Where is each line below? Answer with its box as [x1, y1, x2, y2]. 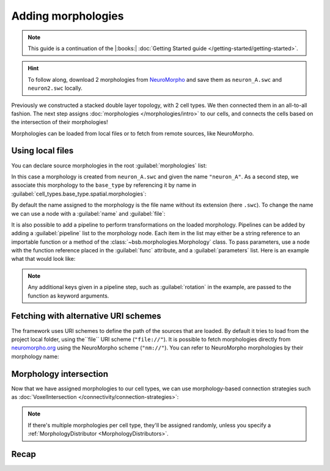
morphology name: [11, 352, 59, 360]
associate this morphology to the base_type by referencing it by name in [11, 181, 197, 189]
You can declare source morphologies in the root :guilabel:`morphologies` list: [11, 162, 207, 169]
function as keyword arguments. [28, 292, 109, 299]
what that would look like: [11, 255, 76, 263]
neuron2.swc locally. [28, 84, 82, 92]
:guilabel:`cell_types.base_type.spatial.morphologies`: [11, 190, 147, 197]
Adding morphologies [11, 9, 124, 23]
